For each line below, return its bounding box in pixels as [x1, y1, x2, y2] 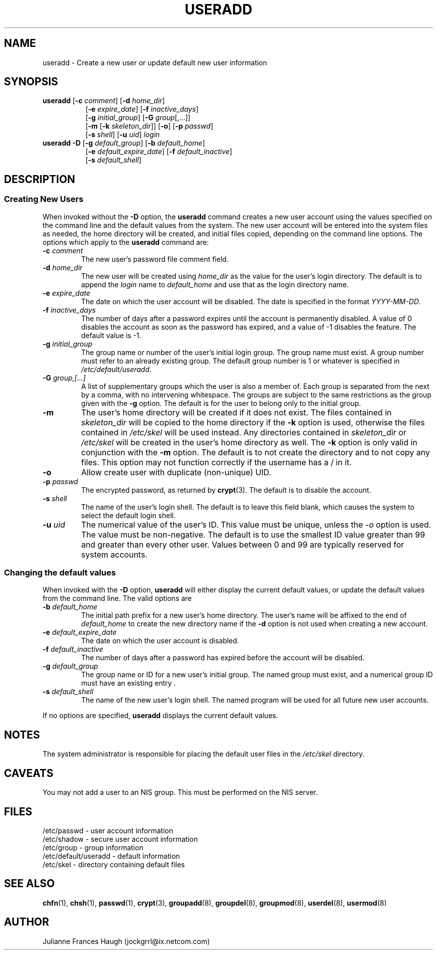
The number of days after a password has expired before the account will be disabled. [81, 653, 365, 662]
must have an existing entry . [81, 679, 176, 688]
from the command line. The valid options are [42, 594, 192, 603]
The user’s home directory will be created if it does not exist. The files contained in [81, 407, 392, 417]
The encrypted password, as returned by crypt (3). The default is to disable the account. [81, 485, 371, 494]
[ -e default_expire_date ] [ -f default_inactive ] [85, 147, 232, 156]
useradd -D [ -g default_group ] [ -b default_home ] [42, 139, 205, 148]
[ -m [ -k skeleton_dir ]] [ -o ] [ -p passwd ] [85, 122, 214, 131]
